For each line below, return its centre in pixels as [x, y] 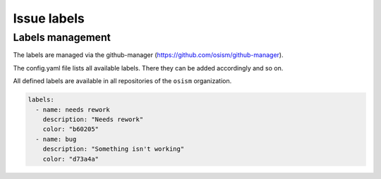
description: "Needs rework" [93, 119]
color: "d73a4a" [71, 159]
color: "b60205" [71, 129]
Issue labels [49, 18]
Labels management [62, 37]
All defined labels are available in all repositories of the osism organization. [122, 81]
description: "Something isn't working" [114, 149]
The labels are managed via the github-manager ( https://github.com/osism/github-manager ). [148, 55]
